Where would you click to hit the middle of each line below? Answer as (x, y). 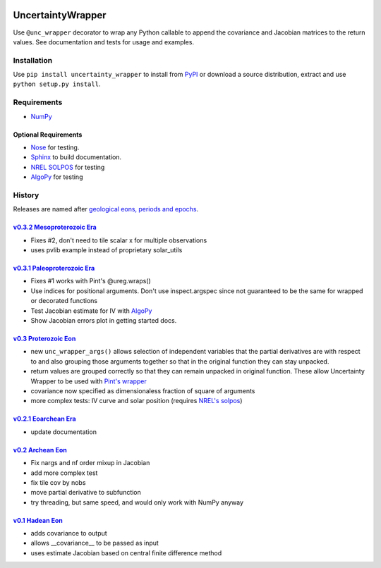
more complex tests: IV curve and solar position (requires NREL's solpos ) (137, 401)
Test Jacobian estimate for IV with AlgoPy (91, 311)
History (26, 195)
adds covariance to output (69, 533)
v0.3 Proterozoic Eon (44, 339)
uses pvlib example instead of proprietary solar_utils (107, 250)
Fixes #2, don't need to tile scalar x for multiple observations (119, 240)
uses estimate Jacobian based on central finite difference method (126, 552)
